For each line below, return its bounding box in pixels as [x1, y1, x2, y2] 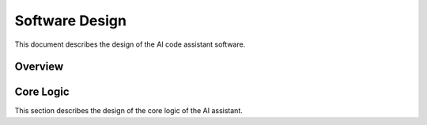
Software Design [14, 12, 127, 29]
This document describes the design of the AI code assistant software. [14, 40, 246, 49]
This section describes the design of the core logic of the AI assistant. [14, 106, 243, 116]
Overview [14, 60, 64, 74]
